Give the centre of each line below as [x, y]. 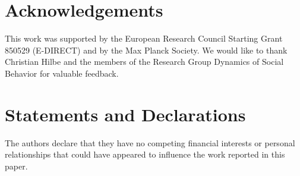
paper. [16, 166]
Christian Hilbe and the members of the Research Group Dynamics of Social [144, 62]
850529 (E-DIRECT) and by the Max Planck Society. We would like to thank [146, 50]
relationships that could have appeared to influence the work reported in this [145, 154]
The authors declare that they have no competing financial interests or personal [150, 142]
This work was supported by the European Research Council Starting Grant [144, 38]
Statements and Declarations [125, 114]
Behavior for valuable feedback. [62, 73]
